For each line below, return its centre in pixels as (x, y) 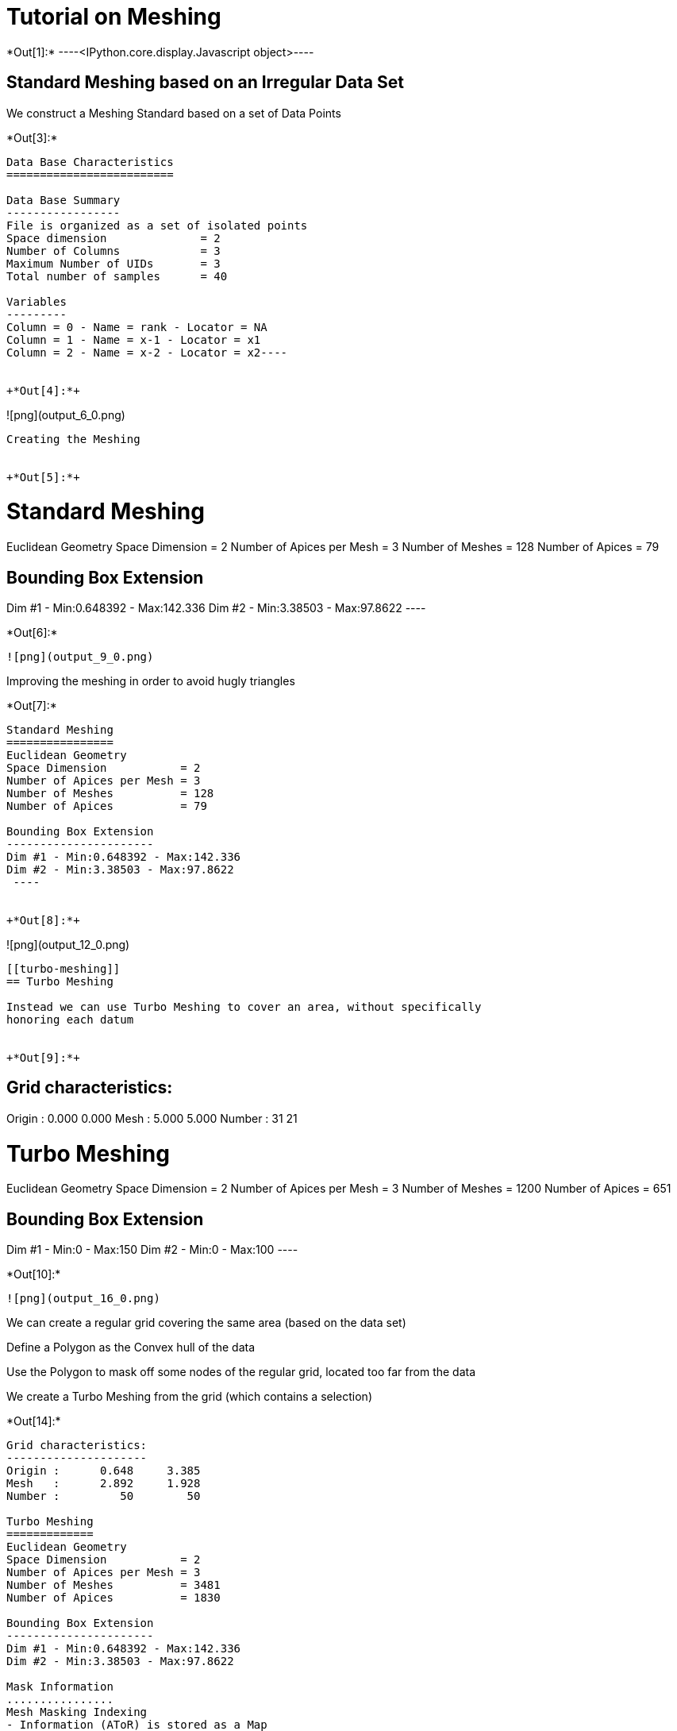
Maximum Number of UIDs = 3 (113, 263)
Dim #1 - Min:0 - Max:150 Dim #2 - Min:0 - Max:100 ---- (152, 1250)
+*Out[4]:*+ (43, 390)
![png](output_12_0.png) (68, 944)
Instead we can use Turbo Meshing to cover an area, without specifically (244, 1006)
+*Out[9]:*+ (43, 1057)
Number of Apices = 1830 (113, 1598)
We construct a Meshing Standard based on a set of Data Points (174, 113)
